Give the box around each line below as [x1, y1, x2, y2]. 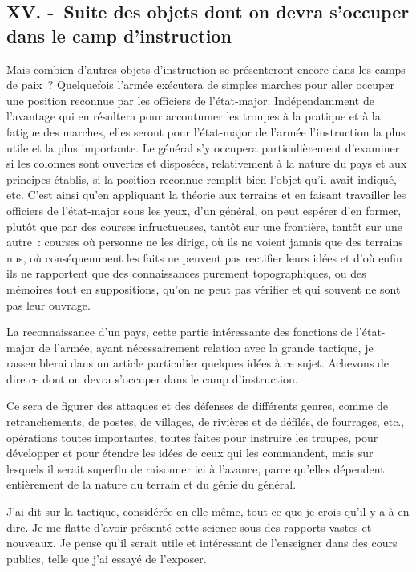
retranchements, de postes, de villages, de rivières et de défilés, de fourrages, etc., [6, 413, 405, 430]
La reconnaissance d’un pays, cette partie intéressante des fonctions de [6, 323, 353, 340]
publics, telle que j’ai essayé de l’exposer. [6, 550, 207, 566]
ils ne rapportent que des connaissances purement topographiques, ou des [6, 265, 366, 282]
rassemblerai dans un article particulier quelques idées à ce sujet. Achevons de [6, 355, 390, 371]
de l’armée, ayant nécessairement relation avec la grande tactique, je [38, 339, 374, 355]
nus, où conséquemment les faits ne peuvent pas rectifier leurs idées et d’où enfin [6, 249, 402, 266]
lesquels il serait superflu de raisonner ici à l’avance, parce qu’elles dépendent [6, 460, 385, 477]
